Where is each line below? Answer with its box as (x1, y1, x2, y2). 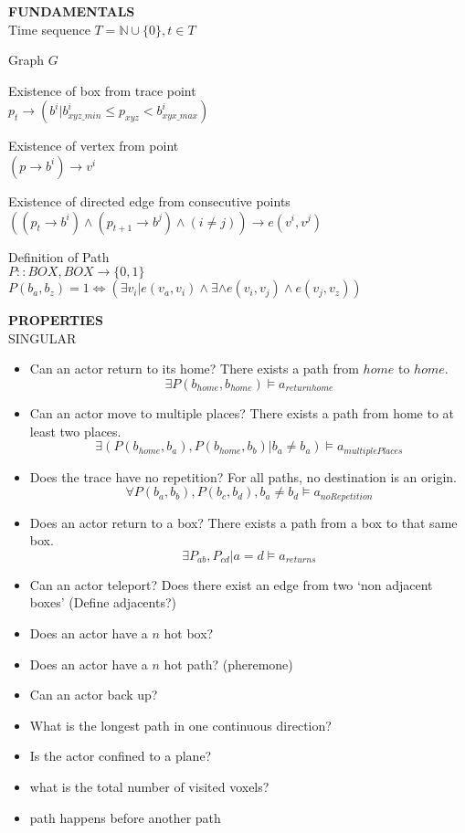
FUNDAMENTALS (8, 2, 135, 20)
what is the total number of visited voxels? (29, 776, 269, 796)
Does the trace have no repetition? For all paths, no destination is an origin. (29, 467, 457, 486)
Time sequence (8, 19, 90, 38)
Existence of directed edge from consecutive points (8, 191, 291, 210)
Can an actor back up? (29, 685, 158, 704)
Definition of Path (8, 247, 110, 266)
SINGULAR (8, 328, 77, 347)
